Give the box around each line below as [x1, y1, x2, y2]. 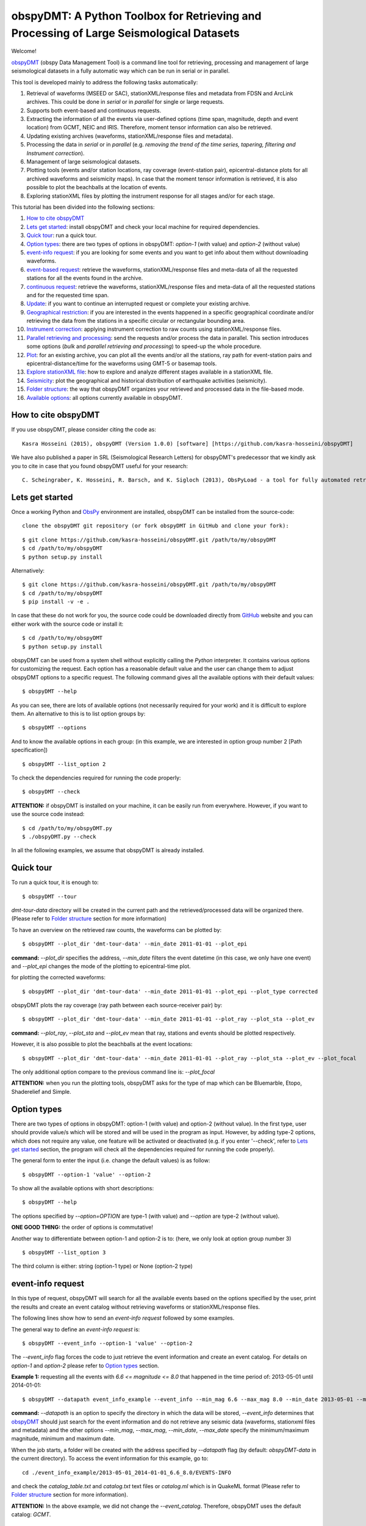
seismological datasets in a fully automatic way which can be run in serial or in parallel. [11, 67, 230, 74]
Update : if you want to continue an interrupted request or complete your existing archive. [26, 300, 250, 308]
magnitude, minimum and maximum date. [11, 1435, 115, 1442]
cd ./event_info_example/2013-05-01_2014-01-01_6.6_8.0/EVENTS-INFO [22, 1469, 231, 1476]
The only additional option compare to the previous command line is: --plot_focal [11, 1068, 215, 1076]
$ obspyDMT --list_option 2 [22, 761, 106, 767]
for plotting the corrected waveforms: [11, 974, 106, 981]
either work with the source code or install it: [11, 620, 124, 627]
